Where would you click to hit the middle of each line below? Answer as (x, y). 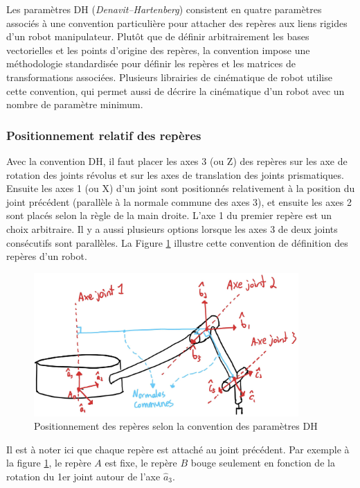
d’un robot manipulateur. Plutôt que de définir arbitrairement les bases (158, 36)
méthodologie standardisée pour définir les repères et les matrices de (151, 63)
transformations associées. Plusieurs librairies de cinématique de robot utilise (169, 77)
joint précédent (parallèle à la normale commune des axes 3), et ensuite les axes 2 (179, 201)
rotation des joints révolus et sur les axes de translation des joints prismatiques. (175, 174)
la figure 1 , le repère (49, 463)
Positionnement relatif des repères (104, 135)
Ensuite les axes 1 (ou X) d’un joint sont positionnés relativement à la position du (181, 188)
